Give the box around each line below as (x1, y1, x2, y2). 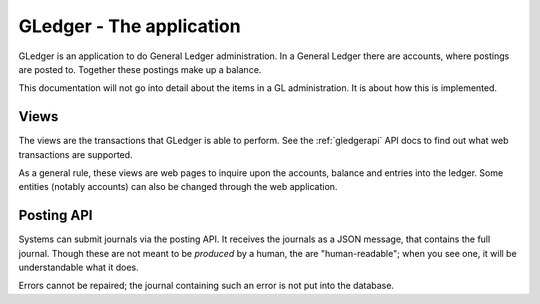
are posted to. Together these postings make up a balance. (18, 63, 262, 75)
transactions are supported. (18, 148, 134, 160)
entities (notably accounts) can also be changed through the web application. (18, 181, 338, 193)
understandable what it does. (18, 261, 139, 274)
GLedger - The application (18, 15, 241, 37)
